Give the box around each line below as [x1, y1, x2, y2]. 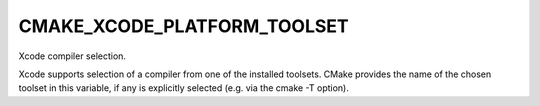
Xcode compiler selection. [18, 50, 127, 62]
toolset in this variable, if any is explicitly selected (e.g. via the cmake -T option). [18, 82, 349, 94]
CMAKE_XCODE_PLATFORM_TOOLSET [18, 15, 349, 37]
